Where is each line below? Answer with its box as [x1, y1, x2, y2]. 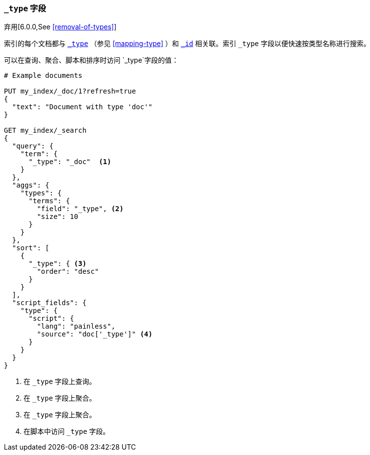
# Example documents [4, 72, 83, 80]
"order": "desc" [37, 267, 99, 276]
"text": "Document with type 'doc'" [12, 103, 153, 111]
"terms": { [28, 197, 70, 205]
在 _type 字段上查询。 [23, 377, 96, 386]
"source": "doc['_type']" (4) [37, 330, 153, 338]
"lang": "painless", [37, 322, 116, 331]
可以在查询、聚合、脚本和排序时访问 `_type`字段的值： [4, 56, 179, 65]
